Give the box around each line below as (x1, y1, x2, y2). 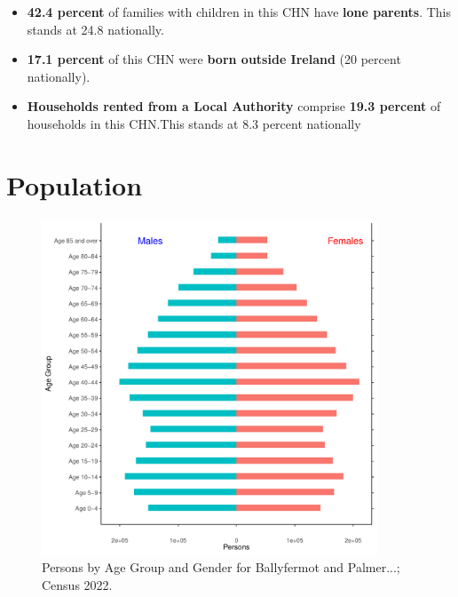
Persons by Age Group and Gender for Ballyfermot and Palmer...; (42, 558, 400, 577)
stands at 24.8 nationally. (27, 20, 164, 38)
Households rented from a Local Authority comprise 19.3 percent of (27, 97, 441, 115)
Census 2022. (42, 575, 113, 593)
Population (6, 166, 143, 203)
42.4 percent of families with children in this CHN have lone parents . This (27, 3, 451, 20)
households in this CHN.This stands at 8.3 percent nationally (27, 114, 361, 132)
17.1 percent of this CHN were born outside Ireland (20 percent (27, 50, 401, 68)
